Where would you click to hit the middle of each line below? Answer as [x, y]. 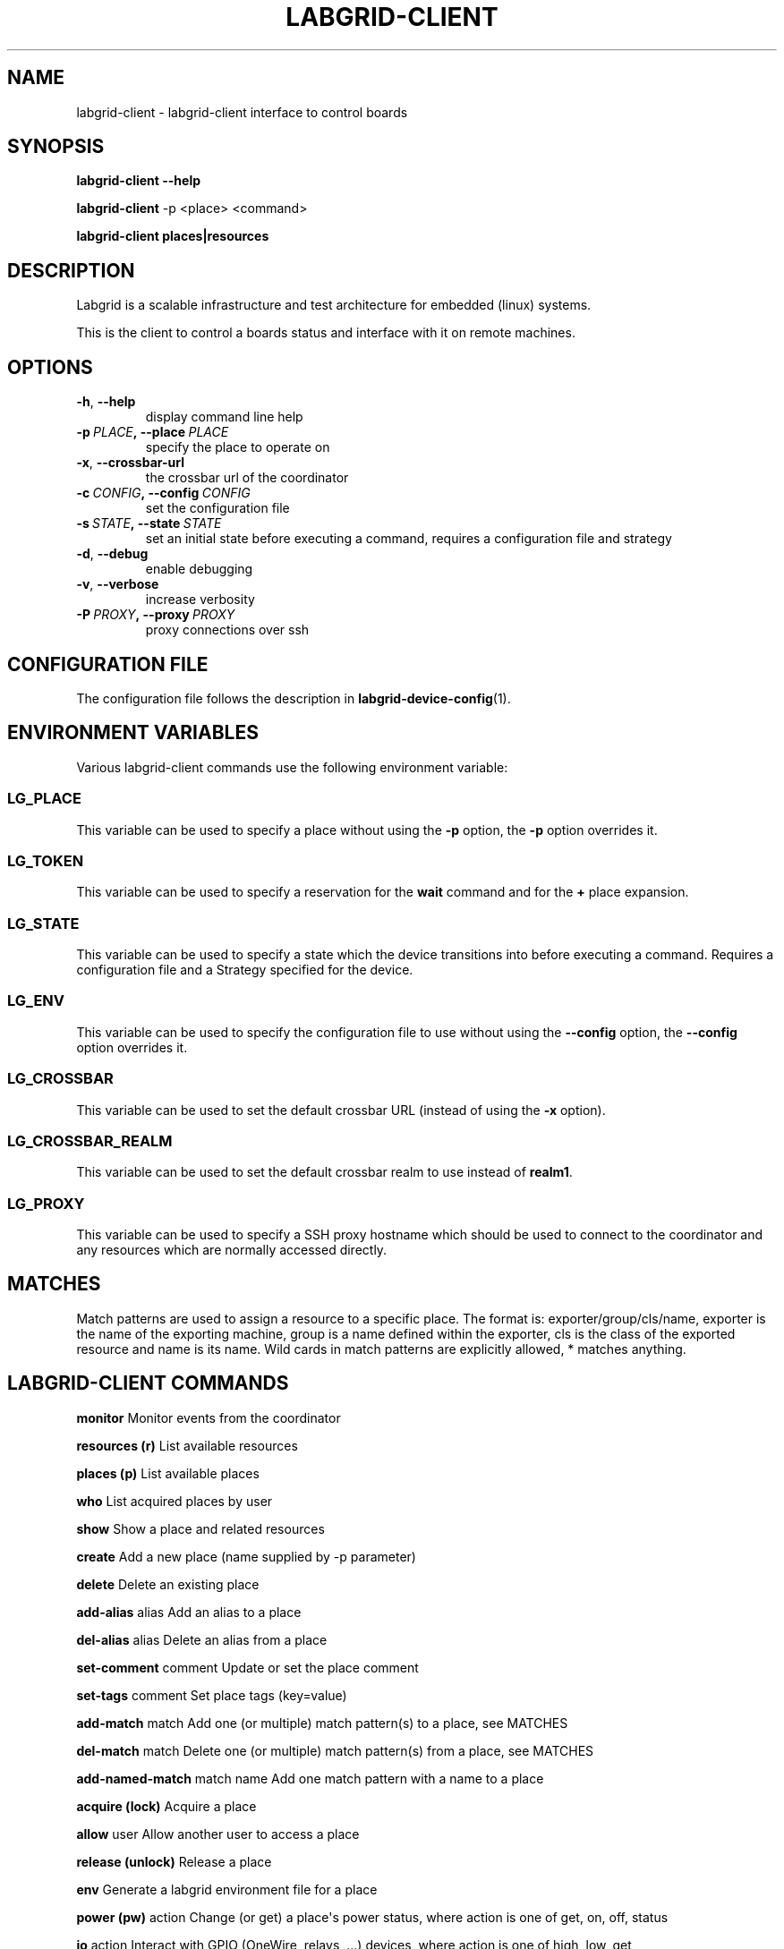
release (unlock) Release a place [174, 1861]
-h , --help [106, 402]
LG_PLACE [44, 799]
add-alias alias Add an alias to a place [189, 1612]
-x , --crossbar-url [130, 463]
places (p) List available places [168, 1473]
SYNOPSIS [56, 147]
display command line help [224, 417]
